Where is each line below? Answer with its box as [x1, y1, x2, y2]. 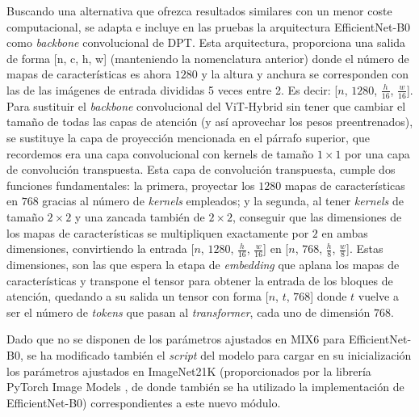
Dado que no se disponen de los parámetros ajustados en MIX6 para [6, 331, 346, 347]
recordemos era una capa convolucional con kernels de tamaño [6, 145, 314, 162]
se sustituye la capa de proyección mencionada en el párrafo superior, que [6, 128, 371, 145]
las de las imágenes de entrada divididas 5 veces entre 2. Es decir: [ [6, 81, 338, 98]
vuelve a [358, 288, 399, 305]
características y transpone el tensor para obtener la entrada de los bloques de [6, 272, 393, 289]
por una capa [345, 145, 410, 162]
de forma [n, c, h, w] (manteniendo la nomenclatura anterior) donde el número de [6, 49, 409, 66]
